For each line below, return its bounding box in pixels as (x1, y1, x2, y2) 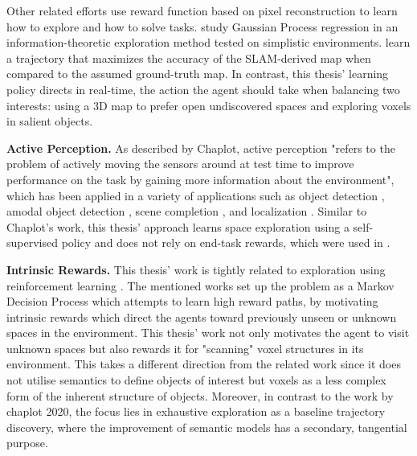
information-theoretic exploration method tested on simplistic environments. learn (6, 34, 411, 51)
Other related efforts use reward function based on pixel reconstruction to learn (6, 2, 398, 18)
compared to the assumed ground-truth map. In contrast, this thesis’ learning (6, 65, 389, 82)
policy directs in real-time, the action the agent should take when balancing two (6, 80, 400, 97)
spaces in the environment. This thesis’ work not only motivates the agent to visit (6, 324, 410, 341)
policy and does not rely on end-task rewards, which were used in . (61, 234, 390, 251)
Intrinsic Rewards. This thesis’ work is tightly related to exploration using (6, 261, 386, 277)
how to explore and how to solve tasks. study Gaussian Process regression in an (6, 18, 399, 35)
